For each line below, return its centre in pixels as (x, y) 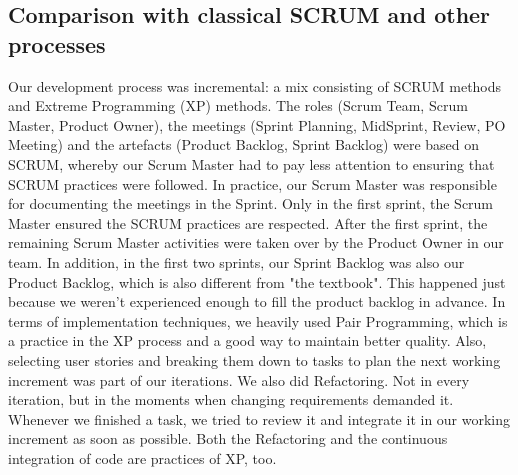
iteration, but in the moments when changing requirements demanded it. (231, 399)
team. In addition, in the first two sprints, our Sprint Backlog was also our (236, 261)
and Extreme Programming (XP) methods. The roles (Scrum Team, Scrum (238, 105)
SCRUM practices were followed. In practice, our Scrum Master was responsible (252, 183)
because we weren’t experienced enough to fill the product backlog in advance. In (257, 301)
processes (57, 43)
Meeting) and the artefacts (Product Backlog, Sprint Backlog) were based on (244, 144)
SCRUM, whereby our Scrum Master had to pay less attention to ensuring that (251, 163)
